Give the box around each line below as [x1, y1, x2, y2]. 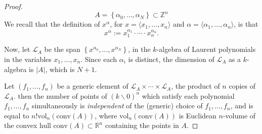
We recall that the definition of [4, 19, 100, 29]
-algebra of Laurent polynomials [156, 44, 256, 54]
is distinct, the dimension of [128, 53, 214, 64]
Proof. [4, 1, 23, 11]
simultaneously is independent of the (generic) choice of [31, 100, 203, 111]
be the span [44, 44, 80, 54]
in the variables [4, 53, 52, 64]
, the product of [171, 81, 220, 91]
